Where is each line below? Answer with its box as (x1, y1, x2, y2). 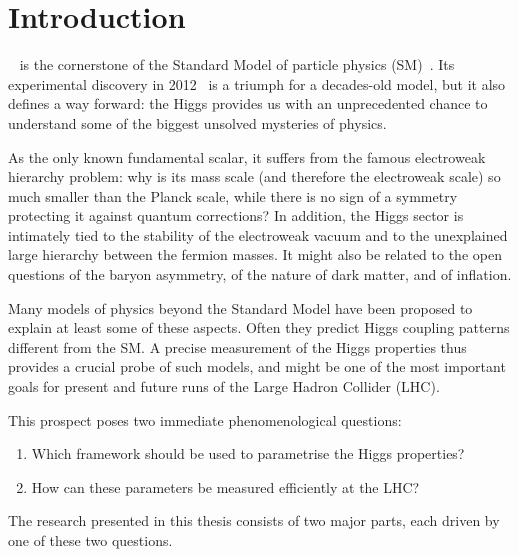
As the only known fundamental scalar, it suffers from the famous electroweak (8, 146, 486, 167)
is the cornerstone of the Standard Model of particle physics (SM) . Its (19, 54, 455, 75)
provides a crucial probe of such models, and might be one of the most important (8, 356, 506, 377)
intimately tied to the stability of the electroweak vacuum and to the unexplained (8, 224, 508, 245)
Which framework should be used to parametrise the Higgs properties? (31, 443, 465, 464)
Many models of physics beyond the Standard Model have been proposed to (8, 297, 473, 318)
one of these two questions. (8, 530, 173, 550)
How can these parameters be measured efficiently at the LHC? (31, 476, 420, 497)
